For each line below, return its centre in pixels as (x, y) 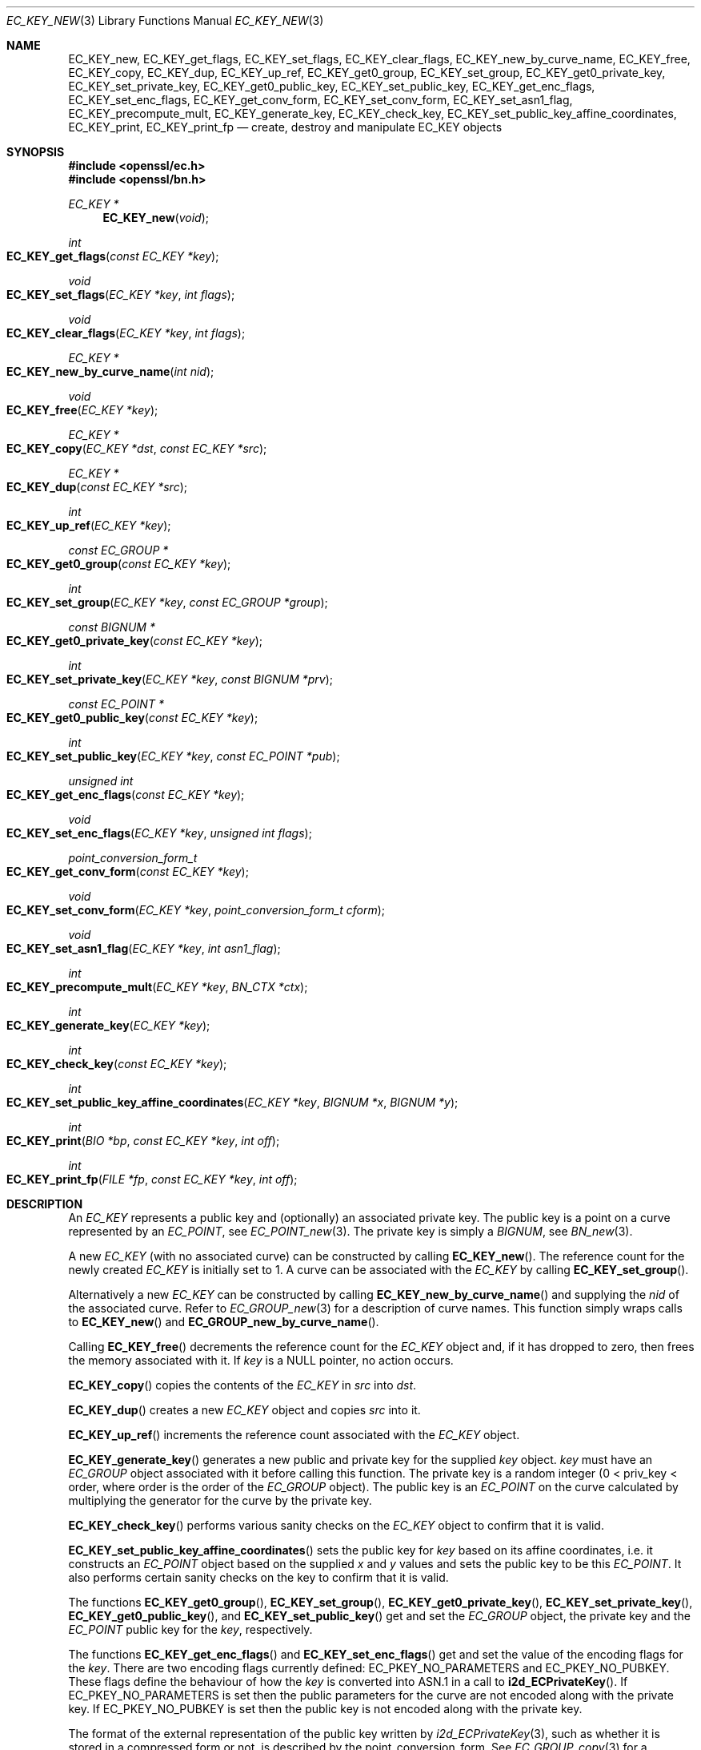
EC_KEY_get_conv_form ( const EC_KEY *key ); (128, 871)
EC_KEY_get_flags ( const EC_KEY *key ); (113, 256)
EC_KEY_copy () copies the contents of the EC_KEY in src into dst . (242, 1385)
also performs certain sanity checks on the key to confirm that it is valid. (258, 1577)
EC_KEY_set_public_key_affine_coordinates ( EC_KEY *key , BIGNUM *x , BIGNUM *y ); (232, 1102)
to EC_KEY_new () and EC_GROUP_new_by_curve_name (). (224, 1322)
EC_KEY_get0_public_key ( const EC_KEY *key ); (132, 718)
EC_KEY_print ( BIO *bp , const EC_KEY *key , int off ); (143, 1141)
